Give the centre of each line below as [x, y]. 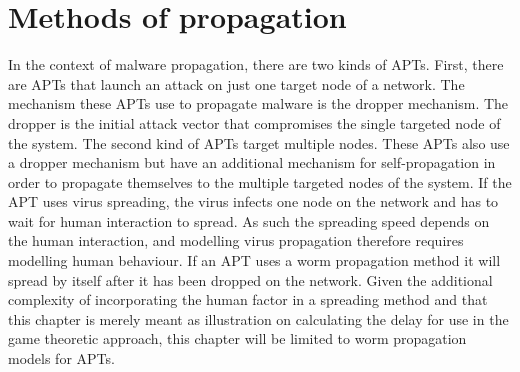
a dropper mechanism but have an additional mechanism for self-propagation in [252, 162]
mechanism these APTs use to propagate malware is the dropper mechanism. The [258, 103]
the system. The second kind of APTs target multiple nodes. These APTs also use [259, 142]
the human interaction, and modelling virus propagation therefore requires [236, 240]
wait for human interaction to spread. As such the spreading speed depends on [249, 220]
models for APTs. [61, 358]
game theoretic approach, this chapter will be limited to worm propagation [237, 338]
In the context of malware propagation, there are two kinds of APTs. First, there [256, 64]
